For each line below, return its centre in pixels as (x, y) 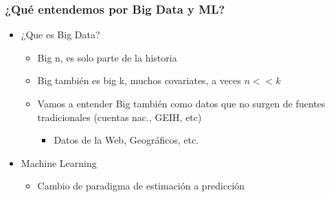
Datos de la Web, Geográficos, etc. (126, 140)
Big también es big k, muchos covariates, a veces (139, 80)
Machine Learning (59, 162)
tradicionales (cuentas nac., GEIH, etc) (119, 117)
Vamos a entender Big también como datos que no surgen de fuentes (181, 103)
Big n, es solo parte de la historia (107, 57)
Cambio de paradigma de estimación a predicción (141, 186)
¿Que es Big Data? (60, 35)
